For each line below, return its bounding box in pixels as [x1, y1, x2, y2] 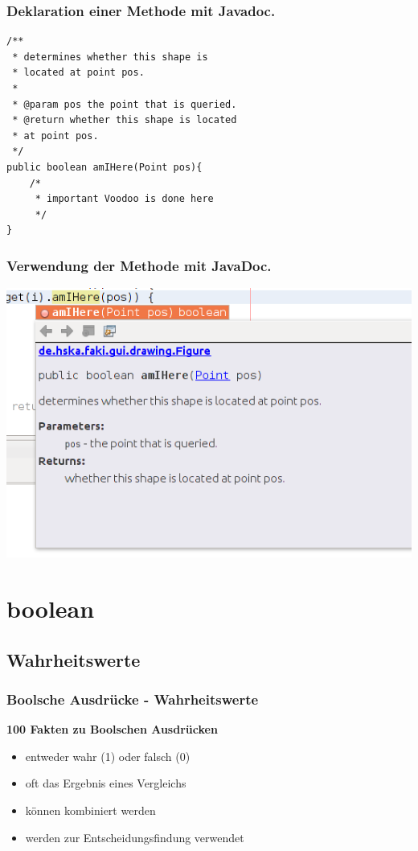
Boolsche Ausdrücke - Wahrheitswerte [6, 689, 259, 709]
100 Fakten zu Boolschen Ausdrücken [6, 721, 218, 738]
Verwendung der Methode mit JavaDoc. [6, 255, 272, 275]
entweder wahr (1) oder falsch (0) [25, 747, 191, 764]
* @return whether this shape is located [12, 114, 237, 126]
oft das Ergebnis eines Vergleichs [25, 775, 186, 791]
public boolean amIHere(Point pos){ [6, 161, 203, 173]
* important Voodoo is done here [35, 193, 214, 205]
